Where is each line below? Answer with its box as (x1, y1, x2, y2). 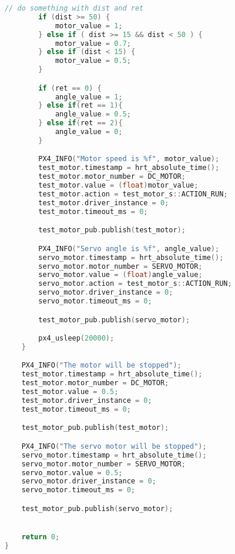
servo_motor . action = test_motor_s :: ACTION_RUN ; (38, 279, 232, 288)
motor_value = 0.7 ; (55, 39, 131, 48)
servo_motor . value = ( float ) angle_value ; (38, 271, 203, 279)
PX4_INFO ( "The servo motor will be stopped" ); (21, 442, 207, 450)
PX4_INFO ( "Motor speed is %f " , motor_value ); (38, 155, 220, 163)
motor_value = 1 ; (55, 21, 123, 30)
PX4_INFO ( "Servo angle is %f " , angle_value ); (38, 244, 220, 253)
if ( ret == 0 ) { (38, 84, 102, 92)
